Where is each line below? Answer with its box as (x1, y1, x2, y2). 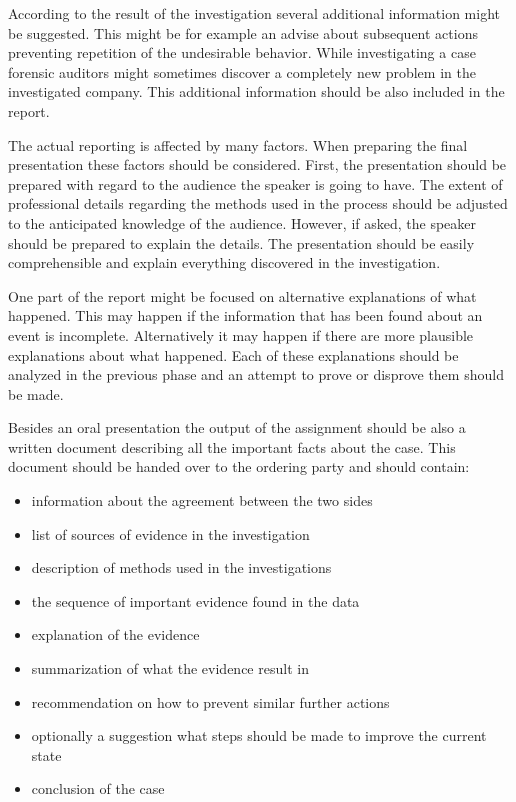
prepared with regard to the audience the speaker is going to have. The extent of (8, 173, 503, 194)
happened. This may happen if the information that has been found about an (8, 305, 483, 326)
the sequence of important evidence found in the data (31, 590, 360, 611)
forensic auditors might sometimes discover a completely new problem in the (8, 61, 476, 82)
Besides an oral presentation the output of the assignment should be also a (8, 417, 466, 438)
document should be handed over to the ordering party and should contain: (8, 456, 470, 477)
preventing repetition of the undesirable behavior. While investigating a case (8, 42, 476, 63)
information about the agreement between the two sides (31, 490, 373, 511)
